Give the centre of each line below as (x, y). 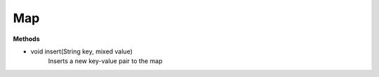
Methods (26, 39)
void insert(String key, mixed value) (82, 51)
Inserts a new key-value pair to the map (105, 61)
